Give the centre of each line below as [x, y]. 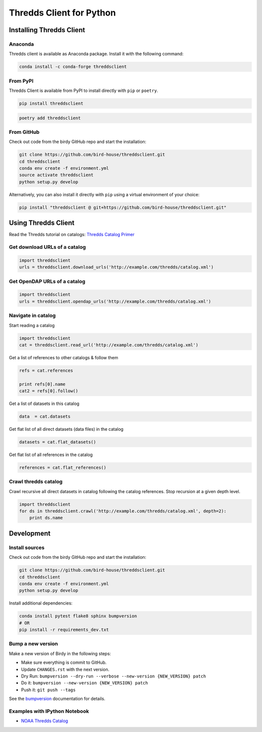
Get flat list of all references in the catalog [51, 455]
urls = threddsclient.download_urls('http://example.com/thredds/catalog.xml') [116, 267]
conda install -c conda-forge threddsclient [73, 67]
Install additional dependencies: [41, 603]
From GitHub [24, 132]
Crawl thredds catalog [36, 482]
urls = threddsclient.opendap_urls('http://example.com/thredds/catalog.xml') [115, 301]
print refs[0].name [42, 384]
